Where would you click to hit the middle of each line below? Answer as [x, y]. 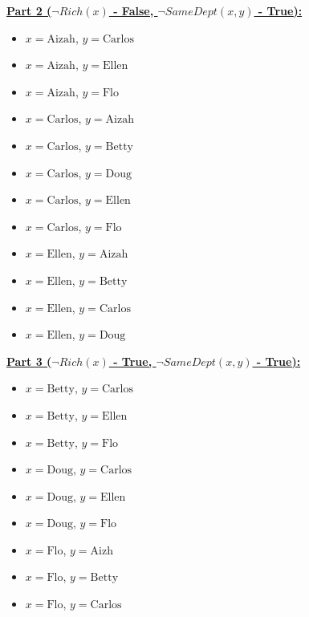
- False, [134, 10]
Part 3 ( [29, 361]
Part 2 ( [29, 10]
